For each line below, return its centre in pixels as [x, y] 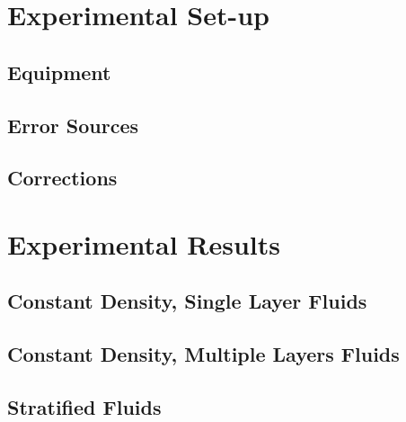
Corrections [62, 178]
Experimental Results [144, 243]
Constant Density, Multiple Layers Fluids [203, 354]
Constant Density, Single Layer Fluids [187, 301]
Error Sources [73, 125]
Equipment [59, 72]
